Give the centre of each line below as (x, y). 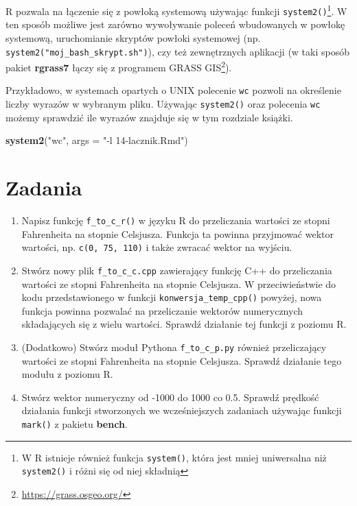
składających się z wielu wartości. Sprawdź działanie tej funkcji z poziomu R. (184, 324)
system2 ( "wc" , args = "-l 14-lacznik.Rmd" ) (97, 140)
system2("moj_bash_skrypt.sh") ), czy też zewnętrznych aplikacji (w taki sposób (177, 51)
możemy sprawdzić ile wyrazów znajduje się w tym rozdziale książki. (149, 117)
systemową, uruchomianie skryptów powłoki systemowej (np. (133, 37)
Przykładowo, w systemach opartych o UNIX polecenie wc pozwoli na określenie (173, 90)
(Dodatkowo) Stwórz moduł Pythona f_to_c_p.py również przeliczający (174, 347)
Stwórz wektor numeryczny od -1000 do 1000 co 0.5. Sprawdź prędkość (170, 397)
